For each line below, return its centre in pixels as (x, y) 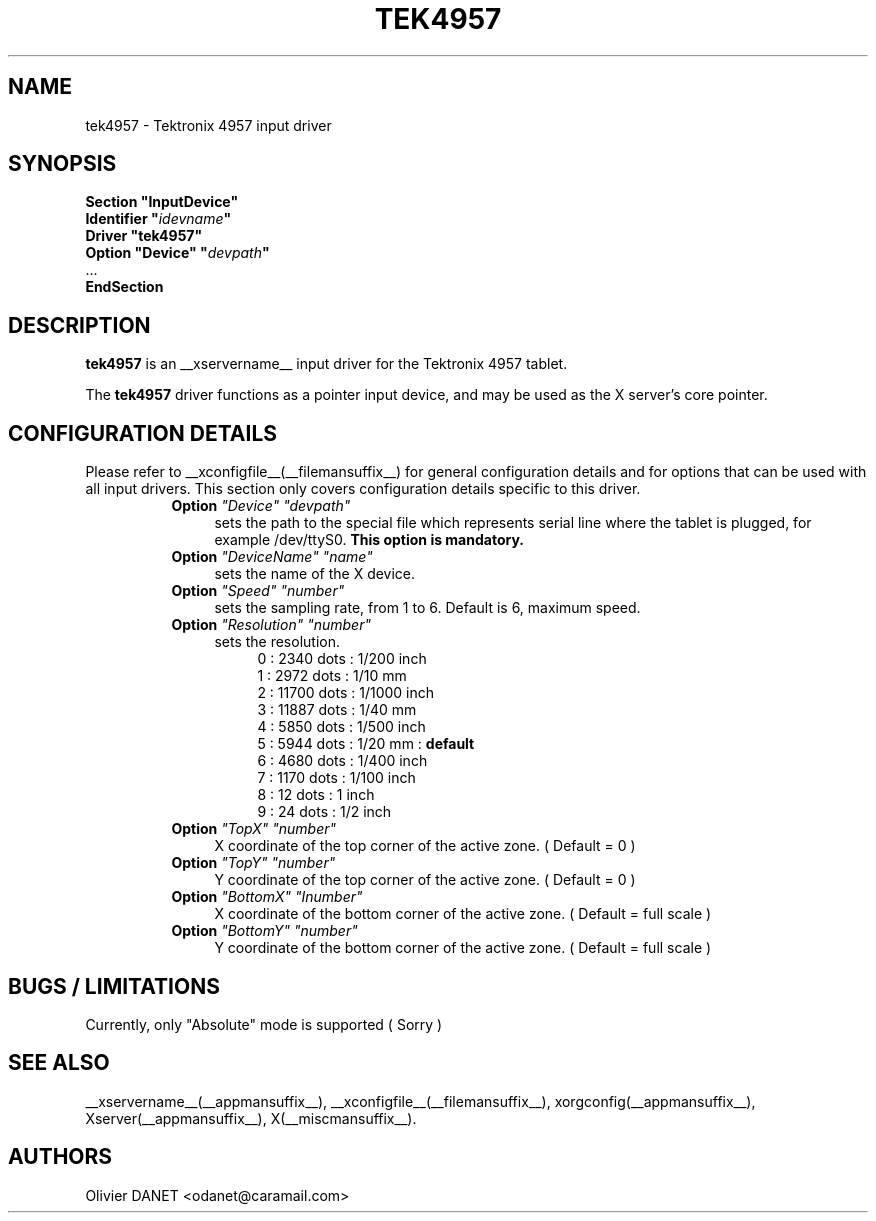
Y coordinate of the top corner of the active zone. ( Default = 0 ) (425, 880)
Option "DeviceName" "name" (272, 557)
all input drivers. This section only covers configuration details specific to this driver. (363, 489)
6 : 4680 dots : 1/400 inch (342, 761)
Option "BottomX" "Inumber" (267, 897)
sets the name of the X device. (315, 574)
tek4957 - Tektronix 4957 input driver (208, 125)
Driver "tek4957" (144, 236)
